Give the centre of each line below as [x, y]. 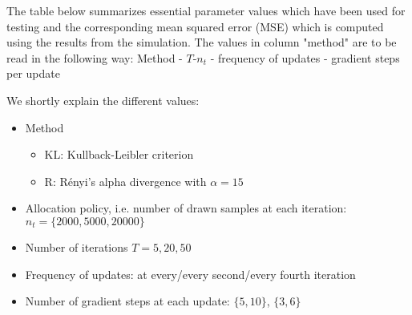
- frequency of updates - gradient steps [305, 57]
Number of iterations [77, 246]
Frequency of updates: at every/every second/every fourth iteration [190, 274]
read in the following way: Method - [95, 57]
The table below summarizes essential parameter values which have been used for [206, 10]
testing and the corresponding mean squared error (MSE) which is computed [195, 26]
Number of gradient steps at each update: [127, 301]
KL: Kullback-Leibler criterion [119, 154]
